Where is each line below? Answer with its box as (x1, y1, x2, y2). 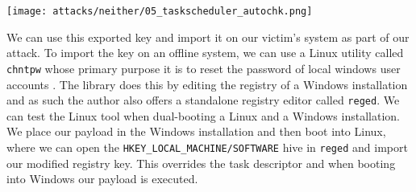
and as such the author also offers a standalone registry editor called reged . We (6, 92, 400, 108)
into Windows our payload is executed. (6, 170, 198, 187)
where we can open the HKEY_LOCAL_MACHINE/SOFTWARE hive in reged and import (6, 138, 408, 155)
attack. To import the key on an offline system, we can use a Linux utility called (6, 44, 404, 61)
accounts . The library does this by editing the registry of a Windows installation (6, 76, 408, 92)
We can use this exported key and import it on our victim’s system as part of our (6, 28, 410, 45)
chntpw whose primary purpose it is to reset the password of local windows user (6, 59, 401, 76)
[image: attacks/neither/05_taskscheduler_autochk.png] (6, 6, 313, 17)
